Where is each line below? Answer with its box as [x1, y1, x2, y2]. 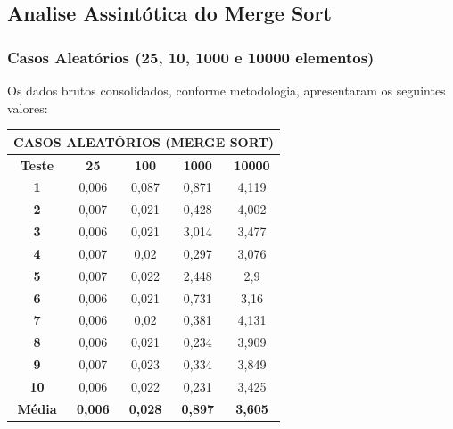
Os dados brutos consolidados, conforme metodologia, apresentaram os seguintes [7, 81, 446, 99]
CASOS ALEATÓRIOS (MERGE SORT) [13, 132, 274, 151]
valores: [7, 98, 48, 117]
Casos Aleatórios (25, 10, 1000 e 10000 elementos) [7, 45, 375, 68]
